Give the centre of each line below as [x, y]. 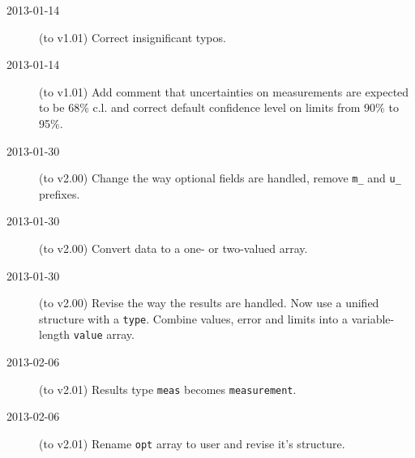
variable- [373, 318]
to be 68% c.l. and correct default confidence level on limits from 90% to [219, 107]
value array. [104, 334]
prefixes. [60, 193]
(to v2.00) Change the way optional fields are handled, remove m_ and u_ [220, 178]
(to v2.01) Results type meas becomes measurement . [168, 389]
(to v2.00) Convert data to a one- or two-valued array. [173, 248]
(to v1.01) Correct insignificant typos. [133, 37]
